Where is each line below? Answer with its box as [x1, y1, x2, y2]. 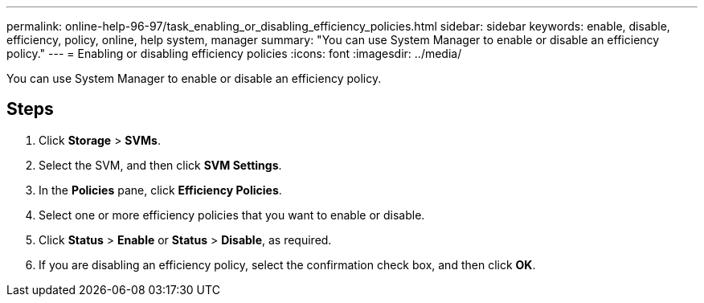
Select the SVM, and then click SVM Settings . [39, 158, 282, 172]
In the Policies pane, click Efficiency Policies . [39, 182, 282, 197]
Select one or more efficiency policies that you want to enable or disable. [39, 207, 425, 222]
